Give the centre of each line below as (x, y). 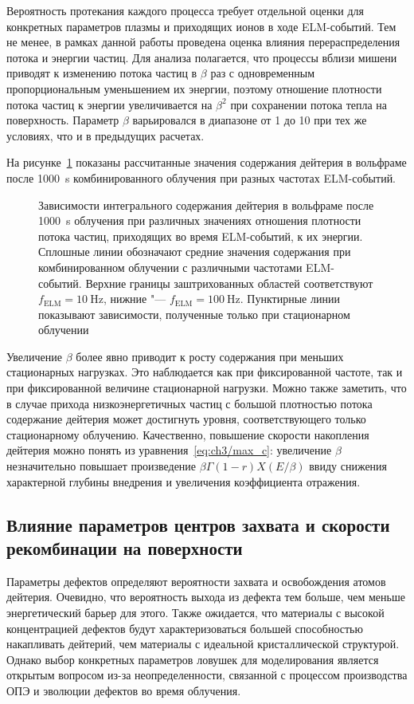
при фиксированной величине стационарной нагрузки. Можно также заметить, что (207, 388)
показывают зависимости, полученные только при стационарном (194, 314)
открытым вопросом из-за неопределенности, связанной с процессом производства (207, 675)
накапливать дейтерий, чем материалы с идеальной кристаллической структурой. (203, 644)
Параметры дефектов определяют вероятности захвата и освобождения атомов (196, 581)
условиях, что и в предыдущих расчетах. (105, 135)
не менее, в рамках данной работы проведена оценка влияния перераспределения (203, 42)
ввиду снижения (348, 466)
